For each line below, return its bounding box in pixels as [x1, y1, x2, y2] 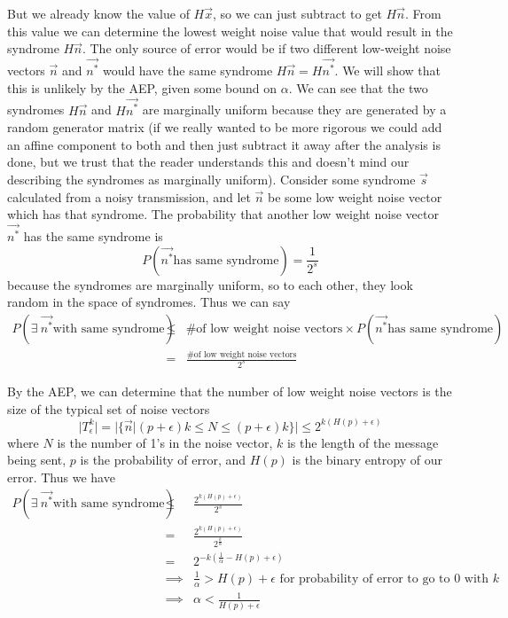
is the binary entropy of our [292, 450, 442, 469]
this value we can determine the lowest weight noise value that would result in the [7, 21, 453, 40]
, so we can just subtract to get [213, 4, 382, 22]
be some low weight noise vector [268, 187, 442, 206]
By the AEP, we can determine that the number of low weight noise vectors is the [7, 382, 452, 401]
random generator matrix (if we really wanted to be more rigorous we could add [7, 118, 442, 137]
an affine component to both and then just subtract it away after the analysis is [7, 135, 441, 153]
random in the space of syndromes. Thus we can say [7, 293, 291, 311]
